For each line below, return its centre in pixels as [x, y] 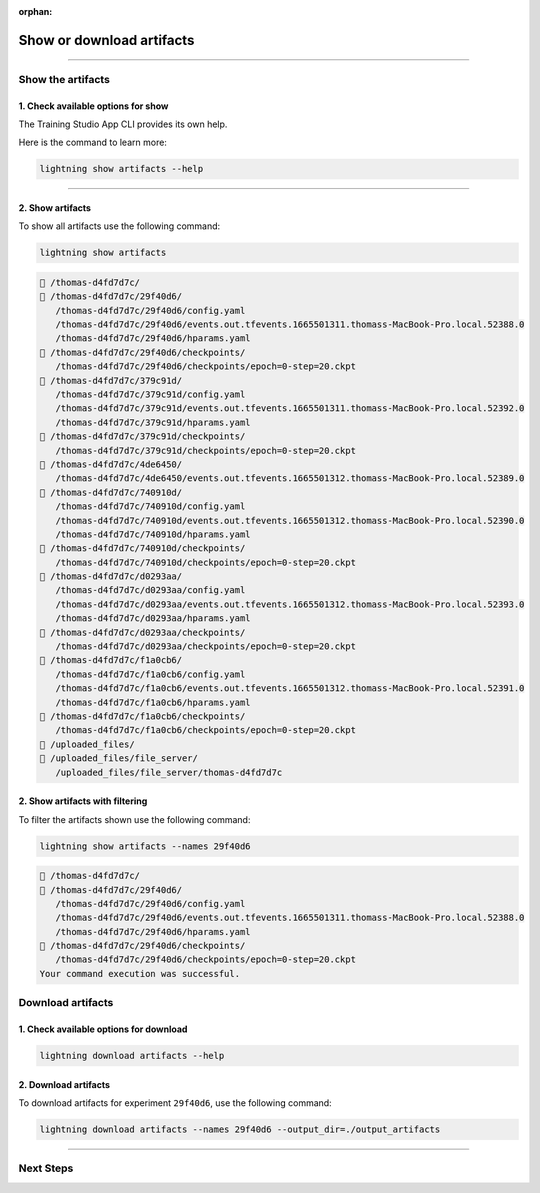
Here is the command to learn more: [92, 142]
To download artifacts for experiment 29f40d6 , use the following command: [175, 1102]
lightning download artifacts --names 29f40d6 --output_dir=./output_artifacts [240, 1129]
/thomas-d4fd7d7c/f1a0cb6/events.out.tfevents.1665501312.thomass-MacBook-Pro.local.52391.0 [290, 688]
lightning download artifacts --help [132, 1055]
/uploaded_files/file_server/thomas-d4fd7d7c [169, 772]
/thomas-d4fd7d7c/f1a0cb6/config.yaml [150, 674]
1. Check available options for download [103, 1029]
